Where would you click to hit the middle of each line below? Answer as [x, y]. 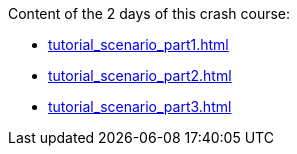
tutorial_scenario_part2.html [140, 75]
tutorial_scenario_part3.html [140, 106]
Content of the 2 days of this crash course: [149, 13]
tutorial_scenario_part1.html [138, 44]
